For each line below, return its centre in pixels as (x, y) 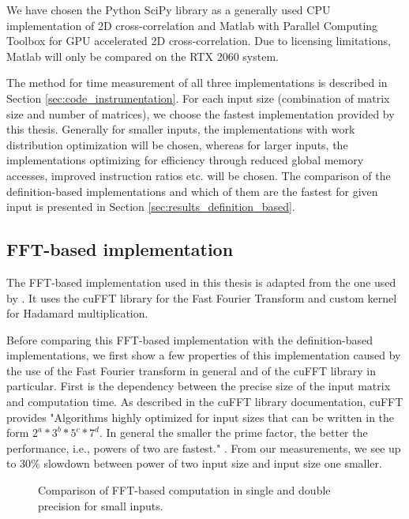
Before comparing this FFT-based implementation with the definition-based (190, 339)
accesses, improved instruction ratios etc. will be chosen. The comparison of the (199, 175)
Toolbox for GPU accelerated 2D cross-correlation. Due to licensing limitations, (199, 41)
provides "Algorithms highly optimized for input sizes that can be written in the (201, 417)
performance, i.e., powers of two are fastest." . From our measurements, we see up (204, 448)
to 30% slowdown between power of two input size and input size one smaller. (194, 463)
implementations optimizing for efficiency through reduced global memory (185, 160)
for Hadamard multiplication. (77, 313)
